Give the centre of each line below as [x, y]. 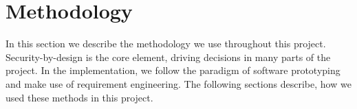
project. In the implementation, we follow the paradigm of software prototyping [173, 70]
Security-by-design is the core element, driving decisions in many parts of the [168, 57]
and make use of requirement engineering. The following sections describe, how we [178, 83]
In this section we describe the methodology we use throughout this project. [166, 44]
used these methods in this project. [79, 97]
